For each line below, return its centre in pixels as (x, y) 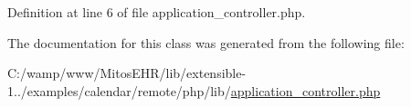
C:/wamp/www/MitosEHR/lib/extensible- (127, 73)
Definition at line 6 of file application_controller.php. (157, 12)
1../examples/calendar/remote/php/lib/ (119, 90)
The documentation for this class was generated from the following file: (206, 42)
